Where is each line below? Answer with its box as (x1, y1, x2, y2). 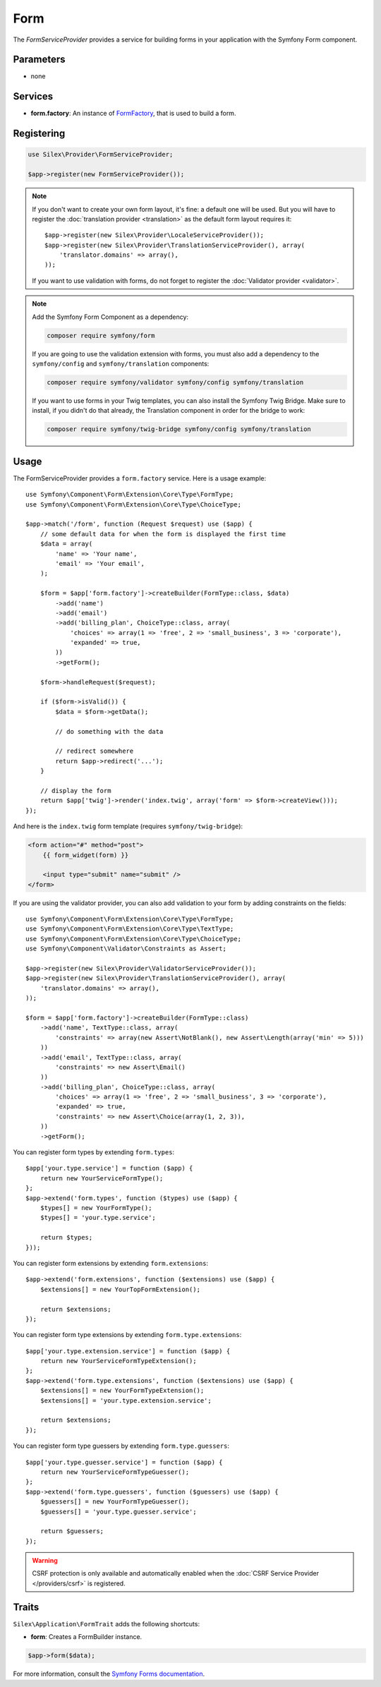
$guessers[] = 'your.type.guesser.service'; (40, 1507, 197, 1516)
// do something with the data (55, 727, 164, 735)
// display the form (40, 787, 111, 794)
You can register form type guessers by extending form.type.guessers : (13, 1441, 229, 1450)
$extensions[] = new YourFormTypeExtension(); (40, 1386, 205, 1395)
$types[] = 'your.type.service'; (40, 1214, 157, 1222)
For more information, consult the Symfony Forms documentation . (13, 1669, 205, 1679)
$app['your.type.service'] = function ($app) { (25, 1164, 193, 1173)
